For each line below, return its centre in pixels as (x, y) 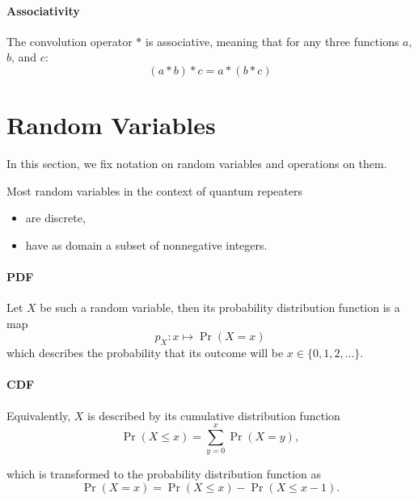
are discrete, (55, 218)
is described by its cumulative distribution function (214, 415)
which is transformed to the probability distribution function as (164, 474)
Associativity (43, 10)
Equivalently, (39, 415)
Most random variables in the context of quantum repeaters (154, 190)
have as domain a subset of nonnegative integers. (146, 244)
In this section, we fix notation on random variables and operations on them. (197, 164)
